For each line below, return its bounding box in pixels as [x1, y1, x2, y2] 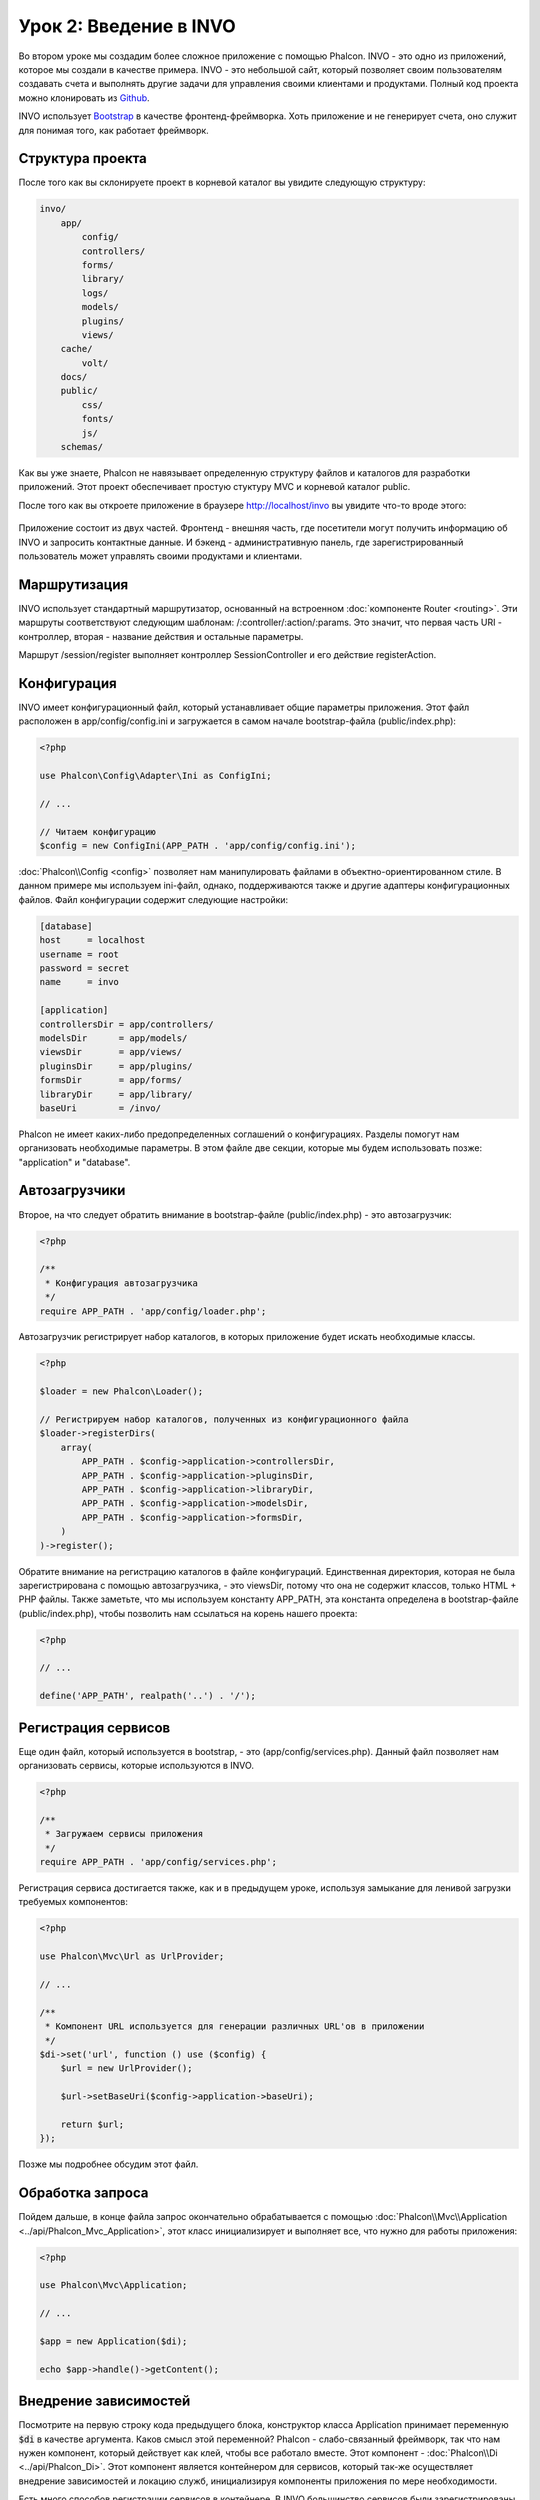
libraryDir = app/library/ [39, 1088, 194, 1100]
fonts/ [81, 413, 114, 425]
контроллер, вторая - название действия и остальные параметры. [18, 630, 304, 642]
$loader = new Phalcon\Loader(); [39, 1386, 204, 1397]
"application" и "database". [18, 1156, 131, 1168]
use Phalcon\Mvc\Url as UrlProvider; [39, 1951, 225, 1962]
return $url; [60, 2118, 125, 2130]
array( [60, 1441, 93, 1453]
